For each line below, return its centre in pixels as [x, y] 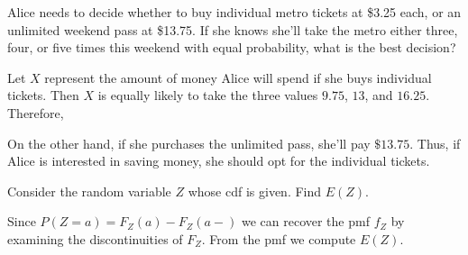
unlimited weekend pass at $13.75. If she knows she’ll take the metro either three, [233, 29]
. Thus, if [435, 143]
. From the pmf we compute [279, 238]
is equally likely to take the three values [208, 95]
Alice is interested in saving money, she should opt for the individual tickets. [219, 161]
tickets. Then [43, 95]
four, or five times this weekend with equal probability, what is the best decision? [232, 47]
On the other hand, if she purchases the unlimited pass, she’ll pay [189, 143]
